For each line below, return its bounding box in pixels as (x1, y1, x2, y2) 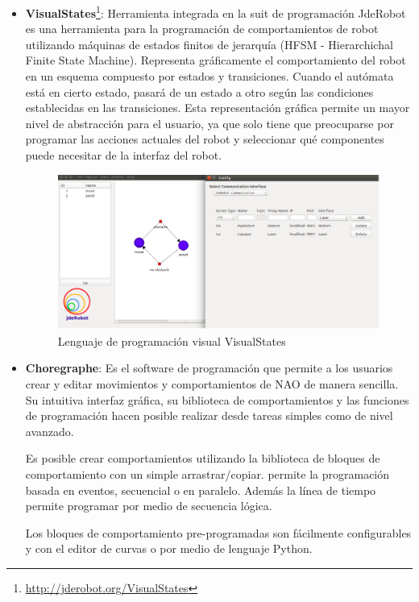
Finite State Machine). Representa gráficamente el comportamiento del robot (25, 52, 406, 69)
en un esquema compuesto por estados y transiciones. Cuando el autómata (25, 68, 394, 85)
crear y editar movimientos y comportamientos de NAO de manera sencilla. (25, 376, 399, 392)
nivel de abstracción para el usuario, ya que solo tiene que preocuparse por (25, 114, 394, 131)
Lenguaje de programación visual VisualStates (57, 332, 286, 349)
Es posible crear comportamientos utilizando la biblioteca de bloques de (25, 450, 380, 467)
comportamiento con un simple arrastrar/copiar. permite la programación (25, 466, 390, 483)
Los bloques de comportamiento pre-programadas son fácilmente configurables (25, 524, 412, 541)
